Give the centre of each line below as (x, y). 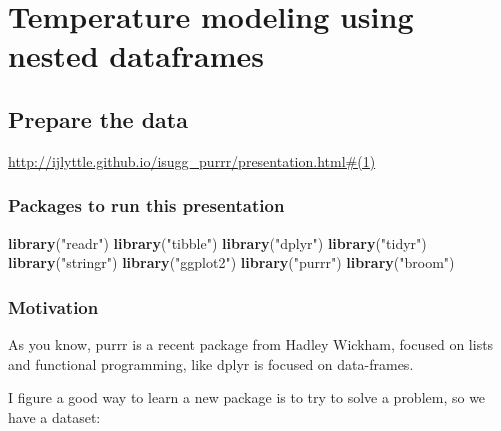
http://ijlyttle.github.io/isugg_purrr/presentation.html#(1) (192, 160)
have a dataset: (54, 416)
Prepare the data (98, 118)
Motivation (53, 306)
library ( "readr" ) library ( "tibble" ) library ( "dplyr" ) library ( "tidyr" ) (217, 242)
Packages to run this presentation (146, 205)
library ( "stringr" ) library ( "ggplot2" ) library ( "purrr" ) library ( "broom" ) (231, 262)
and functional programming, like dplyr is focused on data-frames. (211, 363)
